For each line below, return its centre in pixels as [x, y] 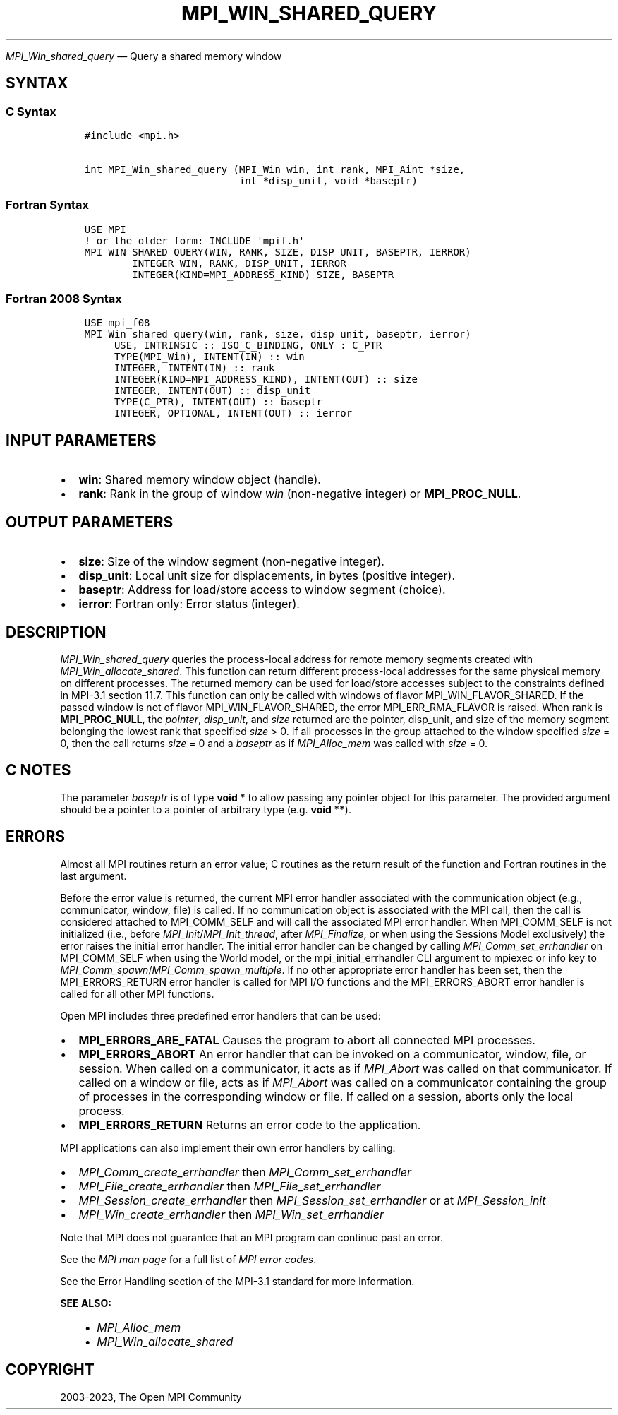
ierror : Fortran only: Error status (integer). [189, 604]
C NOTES [38, 770]
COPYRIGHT [50, 1370]
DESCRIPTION [56, 632]
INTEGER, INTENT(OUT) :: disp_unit [212, 391]
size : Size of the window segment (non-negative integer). [231, 562]
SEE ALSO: [86, 1303]
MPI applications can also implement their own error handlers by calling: [228, 1147]
